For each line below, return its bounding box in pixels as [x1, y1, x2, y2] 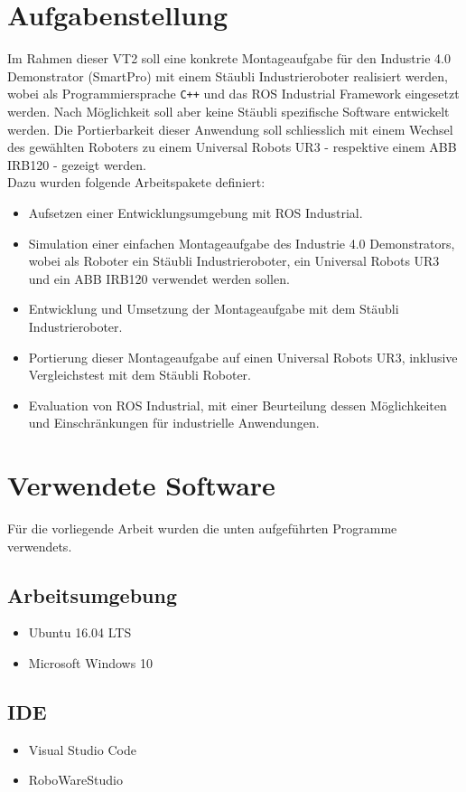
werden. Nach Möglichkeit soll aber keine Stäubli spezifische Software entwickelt [7, 101, 450, 120]
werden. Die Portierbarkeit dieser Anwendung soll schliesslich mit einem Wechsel [7, 119, 453, 138]
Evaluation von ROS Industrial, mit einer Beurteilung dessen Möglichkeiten [28, 395, 447, 414]
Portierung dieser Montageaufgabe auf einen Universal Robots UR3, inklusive [28, 347, 458, 366]
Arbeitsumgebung [7, 580, 177, 608]
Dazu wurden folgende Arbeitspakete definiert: [7, 173, 266, 192]
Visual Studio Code [28, 740, 136, 759]
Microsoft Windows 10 [28, 653, 153, 672]
